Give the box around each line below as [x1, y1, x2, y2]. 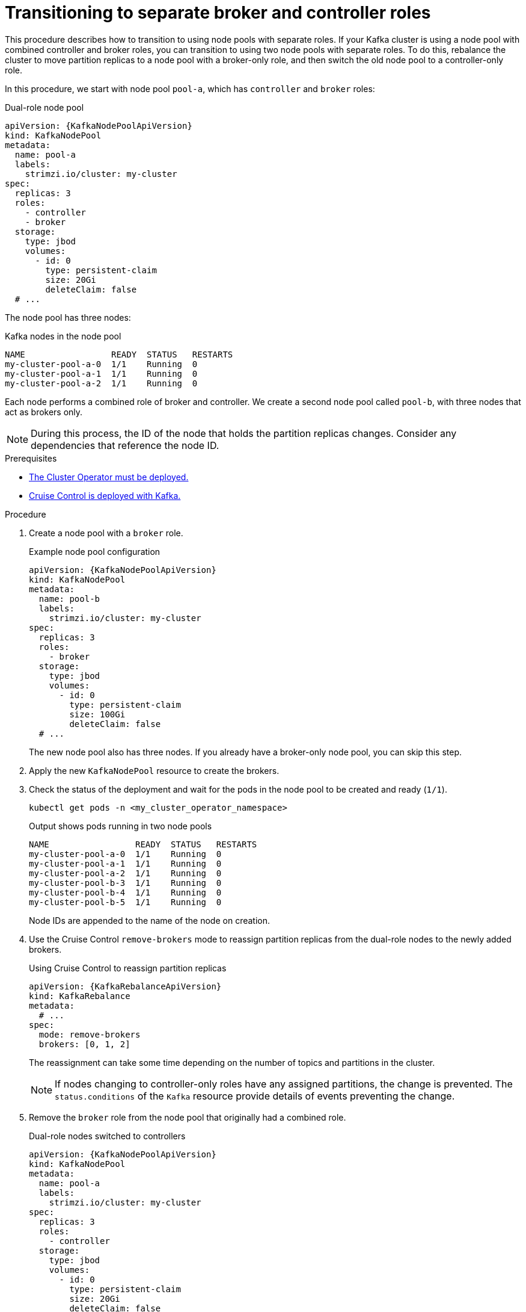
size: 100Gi [69, 709, 126, 719]
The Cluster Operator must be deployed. [29, 471, 189, 482]
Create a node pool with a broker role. [29, 527, 183, 538]
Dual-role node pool [5, 102, 84, 113]
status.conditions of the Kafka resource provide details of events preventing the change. [55, 1089, 455, 1102]
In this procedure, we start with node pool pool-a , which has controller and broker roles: [5, 83, 375, 94]
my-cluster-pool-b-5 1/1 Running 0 [29, 897, 222, 907]
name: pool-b [38, 593, 100, 604]
